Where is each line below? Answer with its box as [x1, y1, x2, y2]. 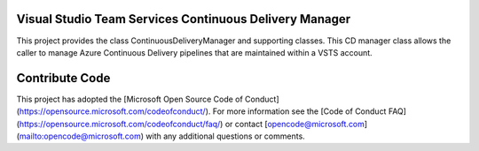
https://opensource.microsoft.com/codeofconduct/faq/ [19, 118, 221, 129]
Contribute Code [16, 71, 111, 86]
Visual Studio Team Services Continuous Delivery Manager [16, 11, 351, 26]
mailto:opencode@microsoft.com [19, 131, 141, 141]
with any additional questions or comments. [145, 131, 305, 141]
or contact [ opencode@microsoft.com [224, 118, 365, 129]
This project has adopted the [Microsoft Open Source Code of [16, 94, 243, 104]
